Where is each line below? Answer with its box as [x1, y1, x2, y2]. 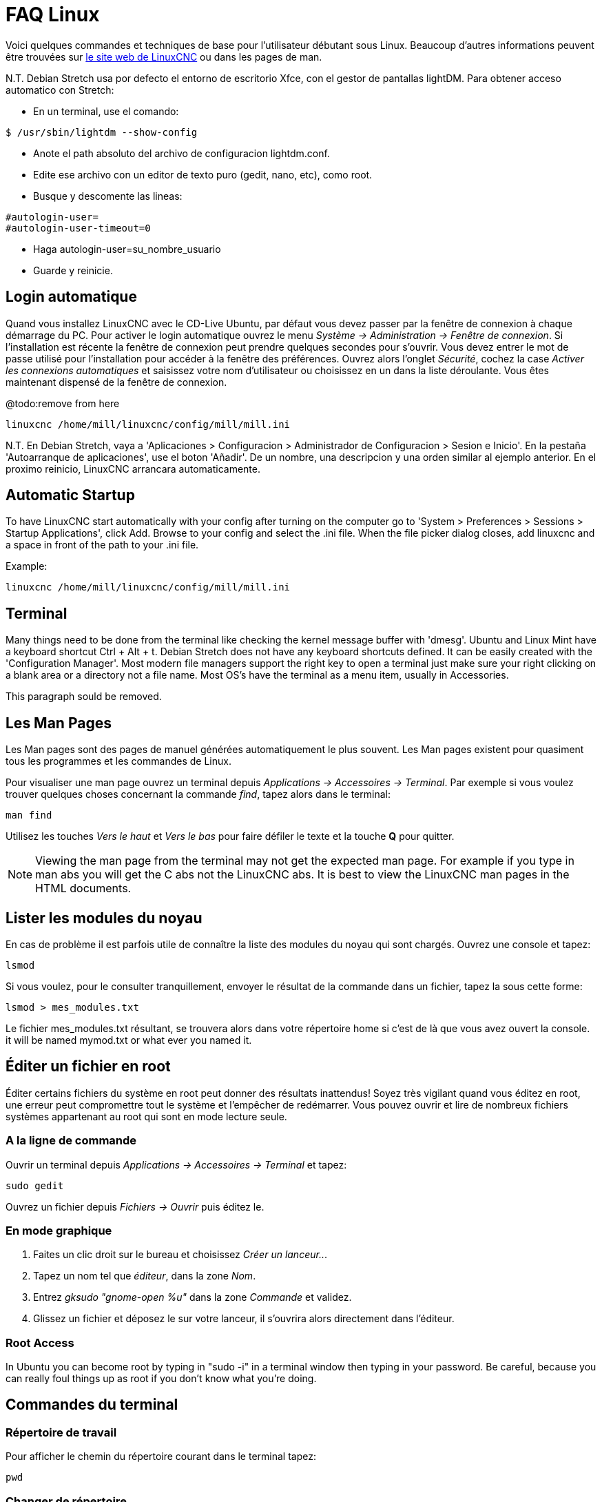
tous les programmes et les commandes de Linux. [6, 755, 231, 768]
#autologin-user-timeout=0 [6, 222, 151, 234]
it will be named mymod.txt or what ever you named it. [6, 1033, 252, 1046]
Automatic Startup [6, 486, 135, 504]
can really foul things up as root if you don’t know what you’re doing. [6, 1372, 317, 1385]
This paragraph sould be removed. [6, 690, 162, 703]
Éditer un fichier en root [6, 1058, 171, 1076]
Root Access [6, 1335, 74, 1350]
